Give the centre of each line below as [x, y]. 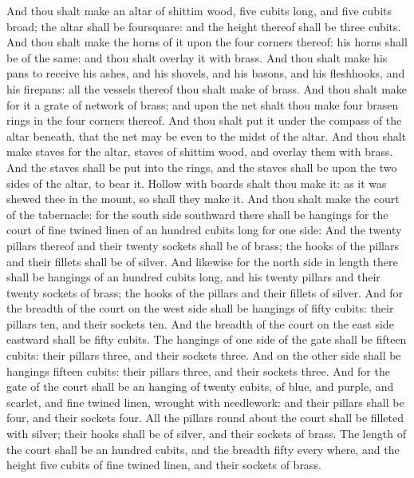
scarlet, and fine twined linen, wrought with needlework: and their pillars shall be [205, 402]
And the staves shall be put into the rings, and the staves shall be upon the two [202, 167]
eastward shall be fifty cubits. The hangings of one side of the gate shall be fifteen [207, 339]
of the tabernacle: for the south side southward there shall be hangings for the [197, 214]
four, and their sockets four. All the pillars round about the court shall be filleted [205, 418]
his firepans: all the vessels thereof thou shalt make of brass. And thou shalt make [207, 88]
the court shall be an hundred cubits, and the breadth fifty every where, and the [203, 449]
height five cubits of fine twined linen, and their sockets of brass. [164, 465]
